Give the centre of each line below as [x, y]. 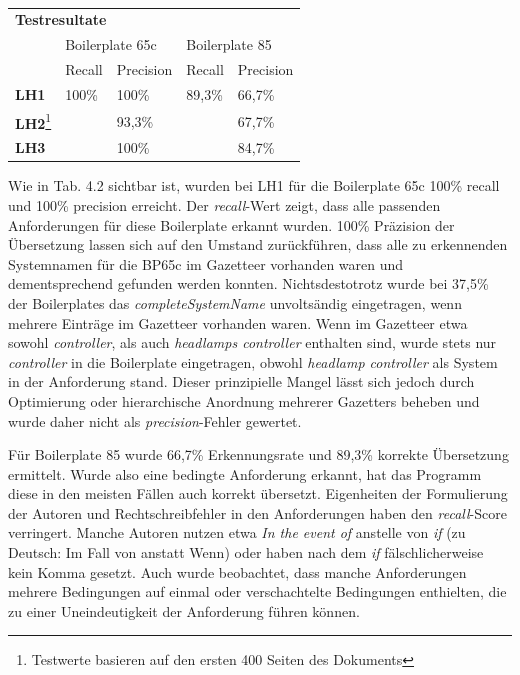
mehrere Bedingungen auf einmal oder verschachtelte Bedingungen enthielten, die [257, 591]
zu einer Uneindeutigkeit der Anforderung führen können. [184, 610]
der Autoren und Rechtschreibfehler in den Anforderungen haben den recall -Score [257, 512]
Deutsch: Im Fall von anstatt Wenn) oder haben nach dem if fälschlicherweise [246, 552]
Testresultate [61, 19]
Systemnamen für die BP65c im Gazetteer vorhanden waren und [206, 263]
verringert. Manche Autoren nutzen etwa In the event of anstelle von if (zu [237, 532]
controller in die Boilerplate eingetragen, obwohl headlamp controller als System [253, 361]
